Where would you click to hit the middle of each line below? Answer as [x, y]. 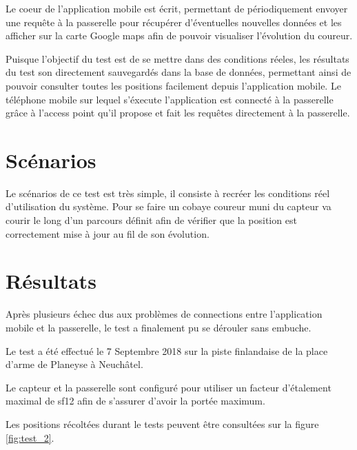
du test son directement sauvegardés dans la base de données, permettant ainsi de [178, 72]
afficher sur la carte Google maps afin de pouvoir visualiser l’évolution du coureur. [179, 35]
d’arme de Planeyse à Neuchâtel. [74, 364]
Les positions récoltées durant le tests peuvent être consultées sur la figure [162, 423]
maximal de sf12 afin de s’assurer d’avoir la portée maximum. [135, 401]
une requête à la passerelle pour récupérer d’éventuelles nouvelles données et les [174, 22]
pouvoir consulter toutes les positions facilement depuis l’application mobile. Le [173, 85]
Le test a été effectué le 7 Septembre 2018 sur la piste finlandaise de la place [167, 350]
